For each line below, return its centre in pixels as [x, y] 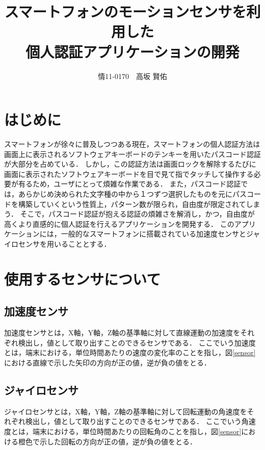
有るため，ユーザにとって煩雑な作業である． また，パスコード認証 [129, 184]
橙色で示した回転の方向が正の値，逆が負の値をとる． [107, 441]
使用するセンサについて [83, 279]
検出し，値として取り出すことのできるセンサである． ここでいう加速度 [137, 342]
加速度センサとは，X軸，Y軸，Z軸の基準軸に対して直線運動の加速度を [122, 333]
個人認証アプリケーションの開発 [132, 51]
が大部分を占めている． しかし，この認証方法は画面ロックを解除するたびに [130, 164]
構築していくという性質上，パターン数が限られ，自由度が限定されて [132, 204]
